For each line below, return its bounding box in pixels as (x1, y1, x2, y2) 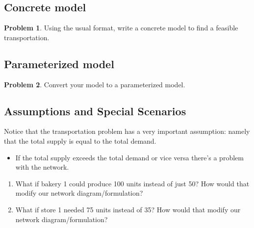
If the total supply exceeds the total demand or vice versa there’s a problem (15, 152, 244, 162)
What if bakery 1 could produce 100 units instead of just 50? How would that (15, 178, 250, 188)
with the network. (15, 162, 69, 172)
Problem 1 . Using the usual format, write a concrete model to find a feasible (4, 23, 238, 33)
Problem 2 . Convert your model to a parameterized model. (4, 79, 185, 89)
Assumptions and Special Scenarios (4, 103, 186, 118)
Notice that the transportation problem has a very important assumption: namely (4, 126, 250, 136)
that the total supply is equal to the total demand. (4, 135, 156, 146)
